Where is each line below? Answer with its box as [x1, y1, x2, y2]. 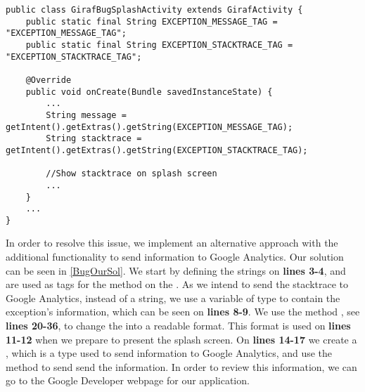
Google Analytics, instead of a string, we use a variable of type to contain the [6, 290, 340, 305]
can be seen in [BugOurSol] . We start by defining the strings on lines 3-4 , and [6, 263, 346, 277]
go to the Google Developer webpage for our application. [6, 373, 250, 388]
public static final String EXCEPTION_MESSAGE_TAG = [25, 16, 278, 27]
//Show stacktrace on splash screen [46, 169, 217, 179]
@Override [25, 74, 72, 85]
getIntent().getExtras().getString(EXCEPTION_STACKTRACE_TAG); [6, 145, 308, 155]
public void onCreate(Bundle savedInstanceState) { [25, 86, 273, 97]
